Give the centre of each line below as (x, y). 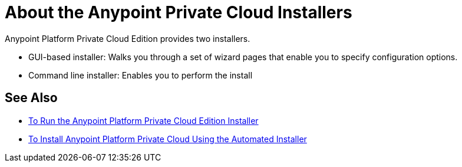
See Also (31, 98)
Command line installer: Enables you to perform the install (141, 75)
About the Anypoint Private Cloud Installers (179, 12)
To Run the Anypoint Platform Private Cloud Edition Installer (143, 120)
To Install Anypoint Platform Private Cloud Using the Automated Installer (168, 139)
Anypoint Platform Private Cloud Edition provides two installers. (128, 38)
